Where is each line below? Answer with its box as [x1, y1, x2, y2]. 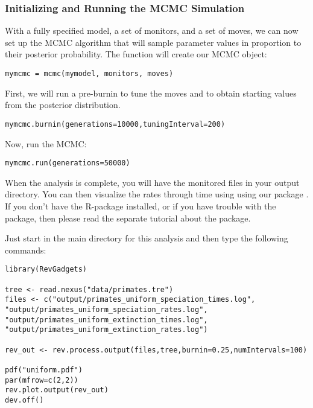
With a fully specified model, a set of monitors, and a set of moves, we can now [5, 24, 299, 37]
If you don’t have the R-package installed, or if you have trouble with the [5, 199, 276, 212]
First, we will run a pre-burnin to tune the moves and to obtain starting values [5, 86, 297, 99]
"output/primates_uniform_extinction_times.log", [5, 315, 208, 324]
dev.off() [5, 395, 44, 404]
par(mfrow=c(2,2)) [5, 375, 78, 384]
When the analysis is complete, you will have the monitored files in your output [5, 176, 300, 188]
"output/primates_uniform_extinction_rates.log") [5, 325, 208, 334]
